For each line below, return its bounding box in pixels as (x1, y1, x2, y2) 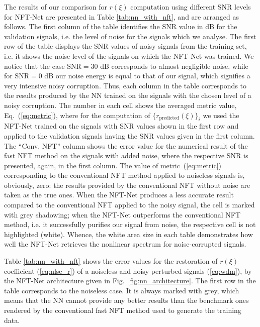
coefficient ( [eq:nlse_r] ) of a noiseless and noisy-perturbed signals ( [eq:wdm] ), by (4, 265, 252, 276)
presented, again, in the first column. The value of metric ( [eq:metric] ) (4, 160, 221, 170)
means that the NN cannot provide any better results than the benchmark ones (4, 295, 249, 305)
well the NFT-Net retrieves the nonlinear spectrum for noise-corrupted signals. (4, 239, 246, 249)
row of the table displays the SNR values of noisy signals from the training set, (4, 41, 247, 51)
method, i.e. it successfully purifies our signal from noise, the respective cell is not (4, 219, 256, 230)
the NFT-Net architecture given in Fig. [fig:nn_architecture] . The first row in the (4, 275, 256, 286)
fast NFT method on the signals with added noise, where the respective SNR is (4, 150, 248, 161)
